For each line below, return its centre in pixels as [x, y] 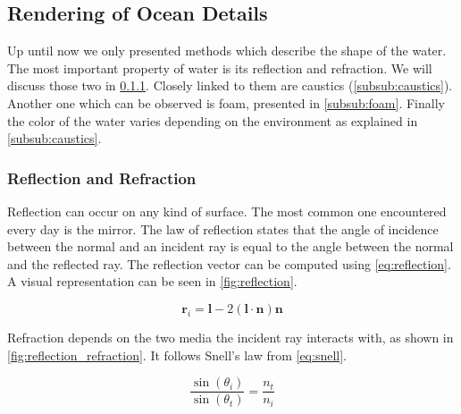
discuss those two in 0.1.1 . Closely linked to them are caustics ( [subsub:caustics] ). [230, 85]
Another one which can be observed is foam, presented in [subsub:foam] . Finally [226, 102]
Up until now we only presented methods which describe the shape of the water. [227, 51]
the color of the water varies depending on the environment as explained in [213, 120]
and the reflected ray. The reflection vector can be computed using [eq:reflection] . [229, 263]
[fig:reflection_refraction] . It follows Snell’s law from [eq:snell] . [177, 355]
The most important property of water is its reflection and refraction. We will [220, 68]
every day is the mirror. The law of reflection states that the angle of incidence [223, 228]
